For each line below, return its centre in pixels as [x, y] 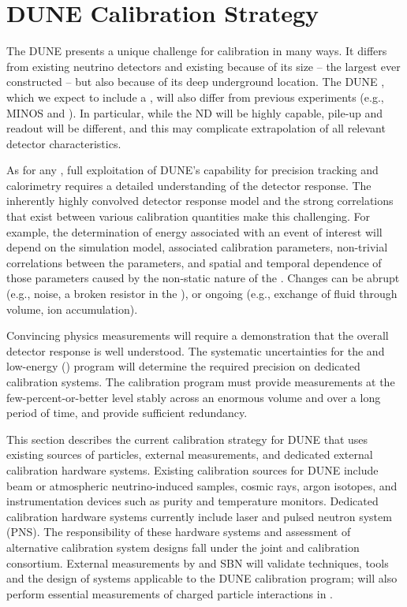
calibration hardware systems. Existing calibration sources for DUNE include [192, 469]
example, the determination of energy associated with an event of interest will [194, 231]
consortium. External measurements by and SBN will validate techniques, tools [198, 562]
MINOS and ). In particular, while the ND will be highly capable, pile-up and [195, 112]
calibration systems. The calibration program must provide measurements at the [201, 382]
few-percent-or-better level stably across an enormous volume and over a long [194, 397]
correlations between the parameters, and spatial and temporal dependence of [194, 262]
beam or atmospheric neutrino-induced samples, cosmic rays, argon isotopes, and [202, 485]
